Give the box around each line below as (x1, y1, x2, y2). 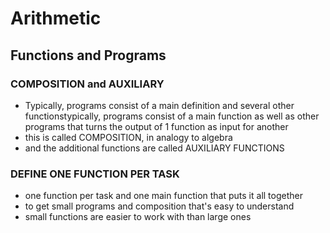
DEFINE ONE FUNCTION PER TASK (10, 167, 180, 181)
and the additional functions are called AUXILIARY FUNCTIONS (24, 142, 285, 154)
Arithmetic (10, 7, 102, 30)
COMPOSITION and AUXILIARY (10, 77, 165, 91)
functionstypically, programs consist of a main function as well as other (24, 110, 320, 122)
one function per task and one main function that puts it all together (24, 190, 303, 202)
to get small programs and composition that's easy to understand (24, 200, 295, 212)
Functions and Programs (10, 47, 167, 64)
